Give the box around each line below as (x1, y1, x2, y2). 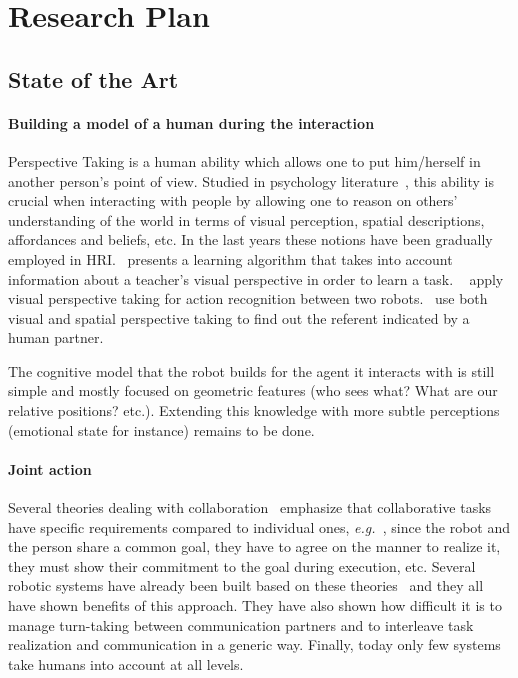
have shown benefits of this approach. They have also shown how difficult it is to (8, 595, 502, 616)
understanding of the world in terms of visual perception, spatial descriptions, (8, 209, 485, 230)
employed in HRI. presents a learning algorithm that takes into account (8, 248, 453, 269)
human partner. (8, 327, 104, 348)
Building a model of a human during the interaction (8, 112, 375, 133)
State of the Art (8, 63, 179, 94)
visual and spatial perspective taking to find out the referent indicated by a (8, 307, 470, 328)
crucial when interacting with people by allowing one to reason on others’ (8, 190, 458, 211)
